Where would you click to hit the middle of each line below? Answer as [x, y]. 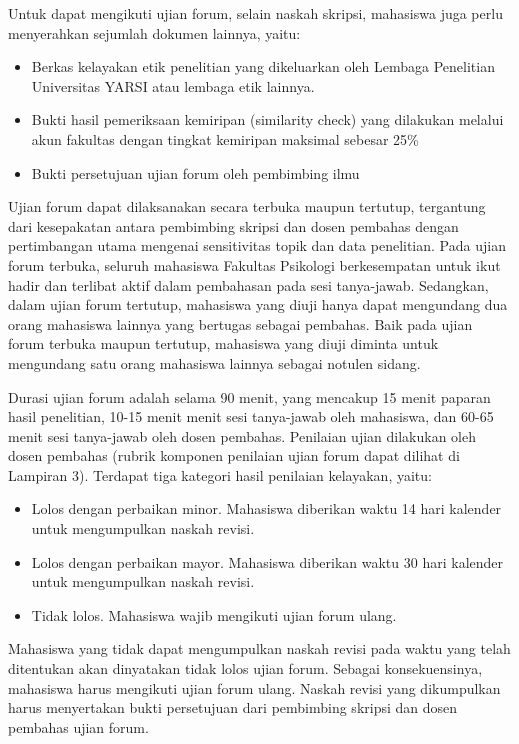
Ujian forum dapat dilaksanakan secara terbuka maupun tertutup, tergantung [247, 206]
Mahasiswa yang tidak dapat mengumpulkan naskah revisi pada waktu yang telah [259, 648]
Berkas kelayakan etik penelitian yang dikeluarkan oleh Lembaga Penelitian [263, 66]
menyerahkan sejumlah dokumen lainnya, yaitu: [154, 32]
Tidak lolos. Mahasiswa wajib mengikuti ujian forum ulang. [214, 614]
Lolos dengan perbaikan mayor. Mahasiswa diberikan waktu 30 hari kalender [267, 561]
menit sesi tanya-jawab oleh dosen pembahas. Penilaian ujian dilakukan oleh [242, 435]
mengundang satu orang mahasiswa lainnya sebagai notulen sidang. [214, 362]
